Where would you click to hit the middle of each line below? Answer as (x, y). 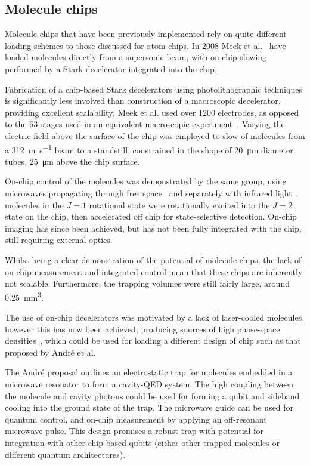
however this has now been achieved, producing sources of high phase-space (142, 329)
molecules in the (34, 204)
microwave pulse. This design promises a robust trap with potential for (134, 431)
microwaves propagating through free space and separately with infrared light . (152, 193)
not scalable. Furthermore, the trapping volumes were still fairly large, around (147, 283)
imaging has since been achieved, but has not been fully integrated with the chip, (153, 228)
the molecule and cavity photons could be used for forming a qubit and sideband (152, 395)
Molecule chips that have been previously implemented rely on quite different (146, 34)
